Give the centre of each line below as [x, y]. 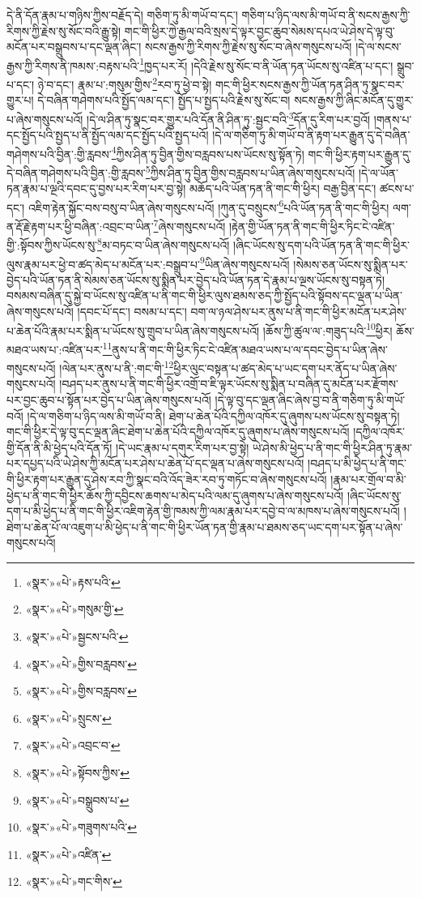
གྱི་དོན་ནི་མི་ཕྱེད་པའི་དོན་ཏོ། [60, 447]
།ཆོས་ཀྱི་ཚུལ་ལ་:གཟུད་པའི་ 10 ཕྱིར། [327, 329]
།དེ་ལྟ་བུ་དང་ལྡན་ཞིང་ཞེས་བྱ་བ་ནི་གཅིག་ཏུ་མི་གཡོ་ [310, 399]
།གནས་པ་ [393, 119]
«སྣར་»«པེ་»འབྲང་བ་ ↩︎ [73, 745]
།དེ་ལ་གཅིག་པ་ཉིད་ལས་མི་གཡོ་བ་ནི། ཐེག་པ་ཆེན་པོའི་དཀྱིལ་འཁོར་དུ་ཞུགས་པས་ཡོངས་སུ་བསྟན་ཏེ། [213, 415]
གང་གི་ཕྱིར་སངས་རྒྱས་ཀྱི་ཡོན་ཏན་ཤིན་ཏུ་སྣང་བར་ [310, 84]
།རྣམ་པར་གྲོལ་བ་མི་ [368, 479]
